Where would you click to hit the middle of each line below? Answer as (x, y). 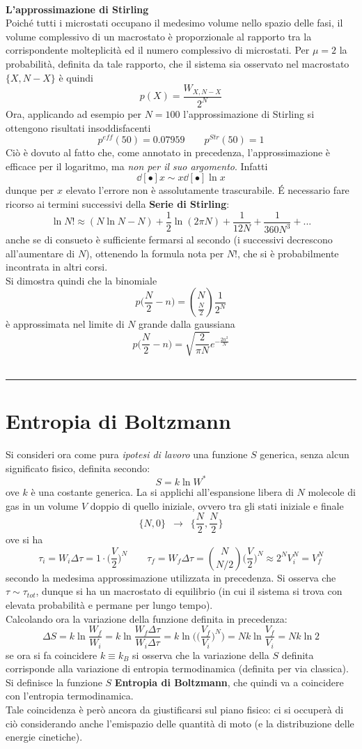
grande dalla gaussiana (187, 324)
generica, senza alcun (305, 454)
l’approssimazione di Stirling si (249, 113)
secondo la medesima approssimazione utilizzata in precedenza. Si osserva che (171, 577)
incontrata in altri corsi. (57, 267)
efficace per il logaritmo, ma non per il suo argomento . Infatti (137, 166)
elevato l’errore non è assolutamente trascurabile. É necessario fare (207, 190)
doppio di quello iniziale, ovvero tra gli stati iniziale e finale (217, 505)
